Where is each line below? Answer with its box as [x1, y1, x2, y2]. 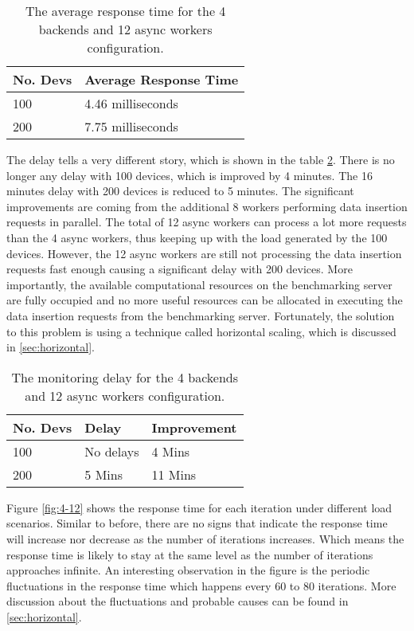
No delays [84, 441, 139, 461]
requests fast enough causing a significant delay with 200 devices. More [6, 261, 353, 277]
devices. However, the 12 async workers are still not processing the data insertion [6, 245, 402, 261]
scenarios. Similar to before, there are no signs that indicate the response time [6, 515, 388, 531]
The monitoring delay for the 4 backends [11, 367, 239, 386]
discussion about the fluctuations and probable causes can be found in [6, 593, 349, 609]
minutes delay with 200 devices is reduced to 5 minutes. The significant [6, 182, 354, 199]
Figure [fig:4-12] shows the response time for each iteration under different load [6, 499, 393, 515]
